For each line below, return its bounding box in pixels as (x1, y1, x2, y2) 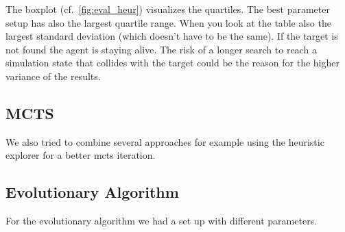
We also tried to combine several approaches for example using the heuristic (5, 134, 324, 149)
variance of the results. (5, 68, 101, 83)
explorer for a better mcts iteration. (5, 148, 156, 162)
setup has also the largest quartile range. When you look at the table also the (5, 15, 331, 29)
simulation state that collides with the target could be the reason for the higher (5, 55, 340, 70)
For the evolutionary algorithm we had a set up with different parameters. (5, 214, 318, 228)
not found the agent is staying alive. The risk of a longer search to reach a (5, 42, 317, 56)
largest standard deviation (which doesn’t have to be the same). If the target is (5, 29, 338, 43)
